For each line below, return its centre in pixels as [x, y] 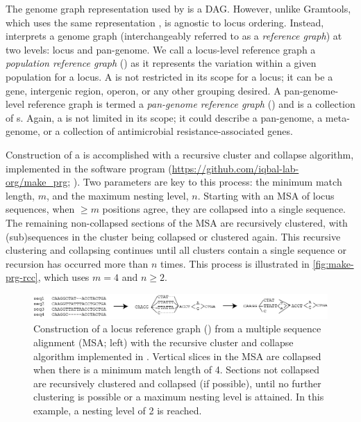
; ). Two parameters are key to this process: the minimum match [205, 182]
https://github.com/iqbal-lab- [235, 168]
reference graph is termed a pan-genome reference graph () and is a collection [191, 104]
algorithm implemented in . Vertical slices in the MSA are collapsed [177, 356]
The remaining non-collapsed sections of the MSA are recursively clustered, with [177, 222]
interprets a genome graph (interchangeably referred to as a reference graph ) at [174, 36]
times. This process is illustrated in [235, 263]
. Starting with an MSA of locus [266, 195]
